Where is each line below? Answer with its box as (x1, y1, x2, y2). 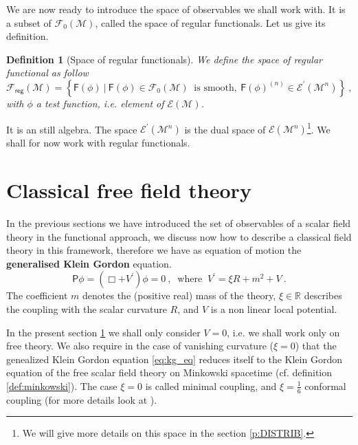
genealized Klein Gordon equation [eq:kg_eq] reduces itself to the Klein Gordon (6, 351, 342, 366)
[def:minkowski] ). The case (6, 378, 118, 393)
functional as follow (6, 65, 89, 80)
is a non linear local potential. (210, 301, 337, 316)
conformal (304, 378, 346, 393)
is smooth (194, 83, 234, 93)
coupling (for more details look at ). (6, 392, 157, 406)
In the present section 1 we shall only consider (6, 325, 201, 339)
